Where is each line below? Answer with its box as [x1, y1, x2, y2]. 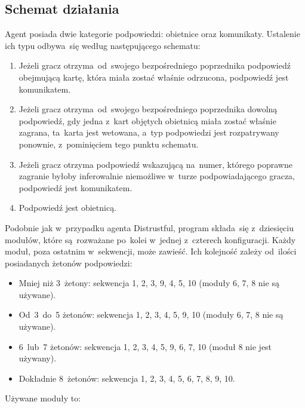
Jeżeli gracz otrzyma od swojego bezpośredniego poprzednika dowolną [19, 103, 278, 115]
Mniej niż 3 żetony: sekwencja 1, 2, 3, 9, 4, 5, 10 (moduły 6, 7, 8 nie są [19, 277, 279, 289]
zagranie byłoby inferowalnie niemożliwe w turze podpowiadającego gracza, [19, 170, 295, 182]
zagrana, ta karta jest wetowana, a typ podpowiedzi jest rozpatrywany [19, 126, 279, 139]
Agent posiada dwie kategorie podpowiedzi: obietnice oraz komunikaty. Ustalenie [5, 27, 300, 40]
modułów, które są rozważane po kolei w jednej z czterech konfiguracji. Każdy [5, 233, 296, 246]
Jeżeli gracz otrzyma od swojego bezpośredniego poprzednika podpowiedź [19, 59, 291, 72]
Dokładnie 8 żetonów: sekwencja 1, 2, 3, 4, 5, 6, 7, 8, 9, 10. [19, 372, 235, 384]
